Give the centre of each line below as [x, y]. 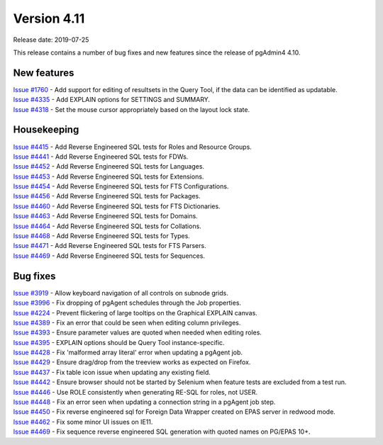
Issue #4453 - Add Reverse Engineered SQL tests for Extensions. [109, 176]
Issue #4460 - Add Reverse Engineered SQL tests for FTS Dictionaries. [117, 206]
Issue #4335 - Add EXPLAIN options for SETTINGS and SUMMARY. [112, 100]
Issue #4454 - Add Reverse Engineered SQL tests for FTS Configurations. [121, 186]
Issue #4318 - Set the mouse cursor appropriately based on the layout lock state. [132, 109]
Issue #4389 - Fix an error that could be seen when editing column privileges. [127, 322]
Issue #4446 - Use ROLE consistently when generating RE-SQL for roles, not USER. [135, 392]
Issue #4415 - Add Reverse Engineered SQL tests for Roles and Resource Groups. [132, 147]
